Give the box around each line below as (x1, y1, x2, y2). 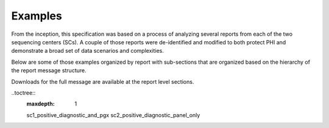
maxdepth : (26, 100, 55, 107)
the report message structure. (11, 67, 87, 74)
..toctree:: (11, 89, 36, 96)
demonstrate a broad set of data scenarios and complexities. (11, 47, 164, 55)
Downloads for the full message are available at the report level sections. (11, 78, 194, 85)
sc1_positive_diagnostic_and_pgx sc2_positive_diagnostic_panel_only (26, 111, 200, 118)
